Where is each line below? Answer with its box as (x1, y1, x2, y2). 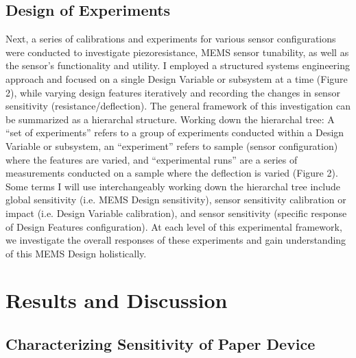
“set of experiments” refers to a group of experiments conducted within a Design (5, 125, 344, 140)
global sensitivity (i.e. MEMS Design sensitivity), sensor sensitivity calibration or (5, 192, 346, 207)
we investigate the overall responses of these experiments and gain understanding (5, 233, 346, 247)
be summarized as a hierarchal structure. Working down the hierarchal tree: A (5, 112, 335, 126)
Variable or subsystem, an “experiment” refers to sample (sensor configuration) (5, 138, 338, 153)
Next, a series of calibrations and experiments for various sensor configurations (5, 31, 336, 46)
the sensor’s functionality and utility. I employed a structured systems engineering (5, 58, 350, 73)
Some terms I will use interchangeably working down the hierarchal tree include (5, 179, 341, 193)
